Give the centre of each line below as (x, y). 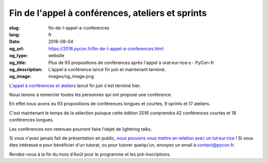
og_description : (26, 69)
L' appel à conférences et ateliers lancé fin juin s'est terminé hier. (75, 85)
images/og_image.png (71, 77)
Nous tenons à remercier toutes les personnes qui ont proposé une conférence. (91, 95)
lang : (15, 34)
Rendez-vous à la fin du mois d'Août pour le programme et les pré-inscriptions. (90, 154)
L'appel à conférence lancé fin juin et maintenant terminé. (107, 69)
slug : (14, 28)
